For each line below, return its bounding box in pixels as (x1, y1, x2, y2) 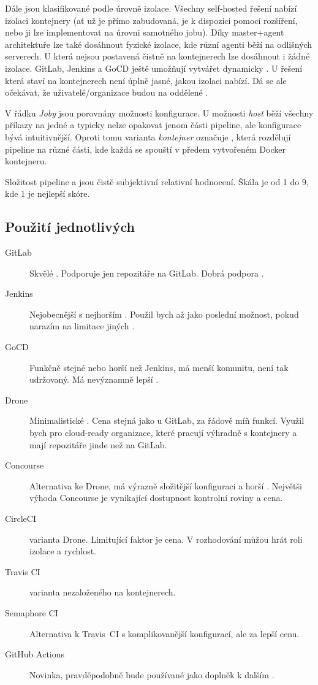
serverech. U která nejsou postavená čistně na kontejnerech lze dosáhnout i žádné (5, 50, 310, 63)
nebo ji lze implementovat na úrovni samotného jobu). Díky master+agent (5, 26, 284, 39)
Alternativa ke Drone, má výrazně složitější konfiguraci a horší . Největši (29, 479, 302, 492)
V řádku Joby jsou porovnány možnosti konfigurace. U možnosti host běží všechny (5, 106, 314, 119)
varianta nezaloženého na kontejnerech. (29, 586, 176, 599)
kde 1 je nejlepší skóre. (5, 187, 90, 200)
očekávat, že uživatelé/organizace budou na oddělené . (5, 86, 208, 99)
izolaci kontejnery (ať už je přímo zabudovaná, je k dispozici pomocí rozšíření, (5, 13, 298, 26)
